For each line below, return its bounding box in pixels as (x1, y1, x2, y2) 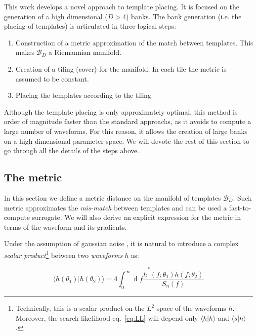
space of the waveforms (156, 303, 226, 313)
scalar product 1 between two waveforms (4, 248, 123, 260)
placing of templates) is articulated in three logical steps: (4, 21, 176, 31)
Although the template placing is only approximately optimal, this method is (4, 106, 238, 117)
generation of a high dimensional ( (4, 11, 108, 21)
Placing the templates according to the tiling (15, 90, 151, 100)
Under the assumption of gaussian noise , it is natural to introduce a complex (4, 238, 239, 249)
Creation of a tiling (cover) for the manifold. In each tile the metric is (15, 63, 227, 74)
